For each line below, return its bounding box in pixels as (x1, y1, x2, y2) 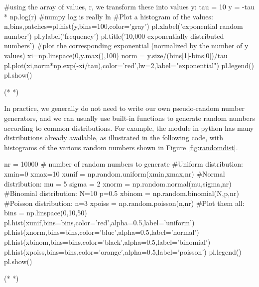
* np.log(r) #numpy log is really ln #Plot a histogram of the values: (4, 11, 213, 21)
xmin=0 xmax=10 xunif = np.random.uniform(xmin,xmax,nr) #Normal (4, 168, 225, 179)
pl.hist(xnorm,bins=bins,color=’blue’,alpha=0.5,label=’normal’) (4, 227, 199, 237)
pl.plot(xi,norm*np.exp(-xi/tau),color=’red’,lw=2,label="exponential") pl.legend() (4, 60, 254, 70)
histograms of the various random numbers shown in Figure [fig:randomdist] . (4, 142, 238, 152)
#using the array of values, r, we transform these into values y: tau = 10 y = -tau (4, 1, 255, 11)
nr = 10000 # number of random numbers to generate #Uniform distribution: (4, 159, 243, 169)
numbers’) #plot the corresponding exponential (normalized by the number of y (4, 40, 249, 51)
